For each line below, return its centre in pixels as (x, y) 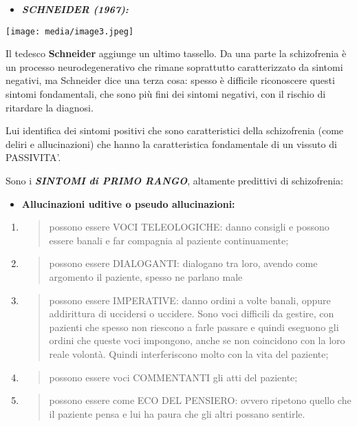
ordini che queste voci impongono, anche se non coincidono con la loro (197, 340)
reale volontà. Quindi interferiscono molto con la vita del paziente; (189, 353)
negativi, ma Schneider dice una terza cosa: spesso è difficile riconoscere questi (170, 80)
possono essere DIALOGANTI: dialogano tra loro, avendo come (183, 263)
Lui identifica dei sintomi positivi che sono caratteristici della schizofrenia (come (175, 130)
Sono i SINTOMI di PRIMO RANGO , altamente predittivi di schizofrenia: (174, 180)
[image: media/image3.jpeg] (70, 31)
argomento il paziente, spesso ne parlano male (146, 276)
